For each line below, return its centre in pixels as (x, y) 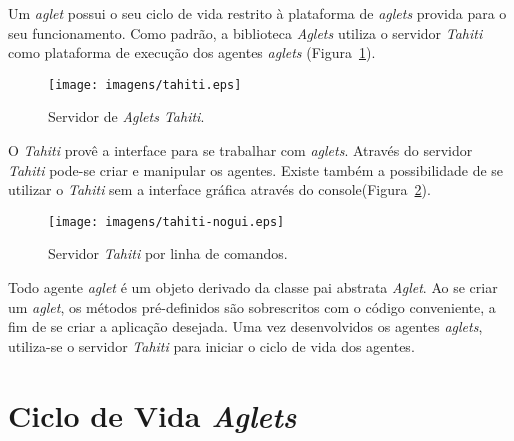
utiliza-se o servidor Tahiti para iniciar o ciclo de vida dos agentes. (211, 345)
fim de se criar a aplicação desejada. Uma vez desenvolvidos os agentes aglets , (245, 326)
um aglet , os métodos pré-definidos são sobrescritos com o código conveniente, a (252, 306)
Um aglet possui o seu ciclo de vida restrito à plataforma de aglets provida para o (257, 13)
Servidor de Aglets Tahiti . (126, 116)
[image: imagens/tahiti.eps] (145, 84)
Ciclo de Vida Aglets (152, 415)
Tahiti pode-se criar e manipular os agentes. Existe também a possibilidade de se (256, 169)
